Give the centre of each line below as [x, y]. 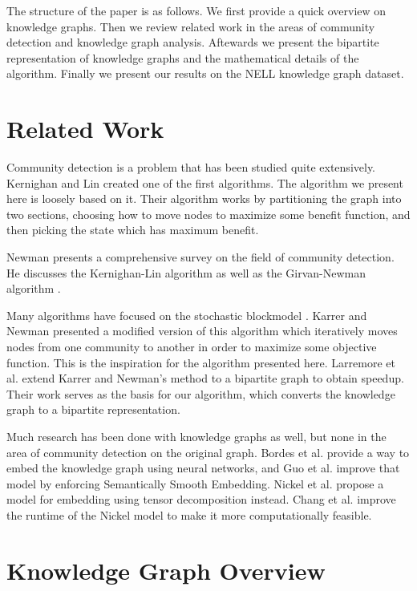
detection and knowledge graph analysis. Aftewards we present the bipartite [193, 42]
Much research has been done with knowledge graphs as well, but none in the [196, 436]
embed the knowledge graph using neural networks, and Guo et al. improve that [203, 468]
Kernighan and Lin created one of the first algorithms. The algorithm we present [205, 182]
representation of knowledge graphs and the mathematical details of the [183, 57]
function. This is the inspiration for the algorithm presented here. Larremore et [201, 362]
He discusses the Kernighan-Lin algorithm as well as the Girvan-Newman [186, 272]
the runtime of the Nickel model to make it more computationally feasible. [189, 514]
